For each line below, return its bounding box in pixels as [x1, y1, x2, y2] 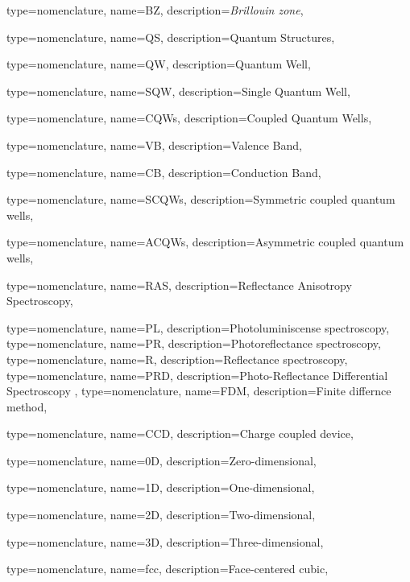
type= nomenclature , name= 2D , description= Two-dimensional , [6, 506, 316, 523]
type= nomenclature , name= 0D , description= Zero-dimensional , [6, 452, 317, 468]
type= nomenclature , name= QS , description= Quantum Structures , [6, 28, 335, 45]
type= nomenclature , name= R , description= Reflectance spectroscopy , [6, 350, 348, 367]
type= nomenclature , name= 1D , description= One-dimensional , [6, 479, 315, 496]
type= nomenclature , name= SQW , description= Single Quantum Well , [6, 82, 350, 99]
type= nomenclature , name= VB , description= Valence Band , [6, 136, 302, 153]
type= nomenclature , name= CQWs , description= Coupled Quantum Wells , [6, 109, 372, 126]
